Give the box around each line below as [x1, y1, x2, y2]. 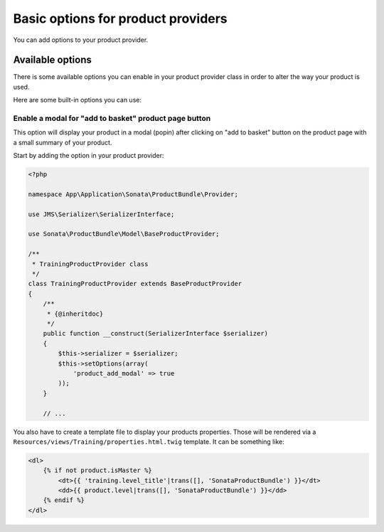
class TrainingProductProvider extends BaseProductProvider [28, 280, 242, 288]
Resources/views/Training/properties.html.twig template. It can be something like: [13, 437, 284, 446]
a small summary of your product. [13, 138, 112, 147]
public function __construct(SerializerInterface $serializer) [43, 329, 269, 338]
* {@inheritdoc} [46, 309, 104, 318]
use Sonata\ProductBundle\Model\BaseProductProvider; [28, 230, 220, 238]
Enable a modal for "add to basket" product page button [13, 114, 211, 123]
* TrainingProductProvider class [32, 260, 149, 268]
